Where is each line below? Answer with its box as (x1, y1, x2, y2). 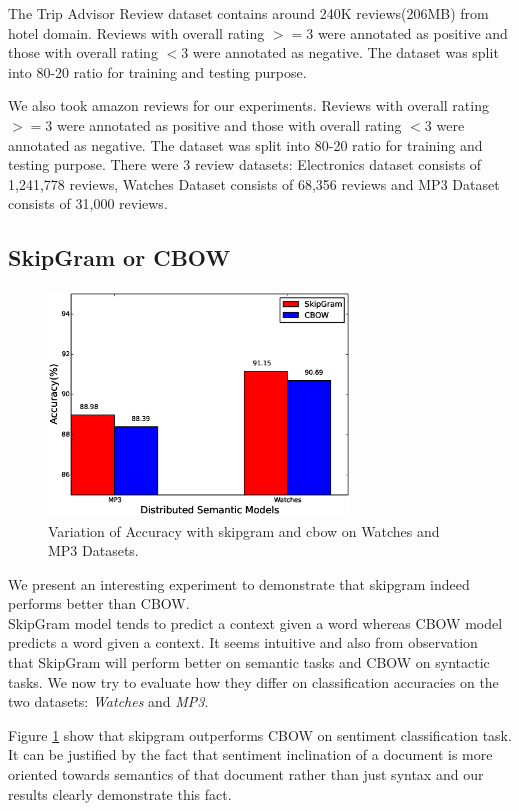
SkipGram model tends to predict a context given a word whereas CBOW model (8, 612, 503, 633)
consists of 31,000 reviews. (8, 193, 168, 214)
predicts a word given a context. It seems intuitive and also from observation (8, 632, 478, 653)
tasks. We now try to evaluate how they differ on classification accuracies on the (8, 671, 499, 692)
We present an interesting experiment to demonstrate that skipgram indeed (8, 573, 470, 594)
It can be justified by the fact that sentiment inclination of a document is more (8, 744, 493, 765)
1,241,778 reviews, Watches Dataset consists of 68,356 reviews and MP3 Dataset (8, 173, 500, 194)
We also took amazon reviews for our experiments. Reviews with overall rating (8, 95, 489, 116)
